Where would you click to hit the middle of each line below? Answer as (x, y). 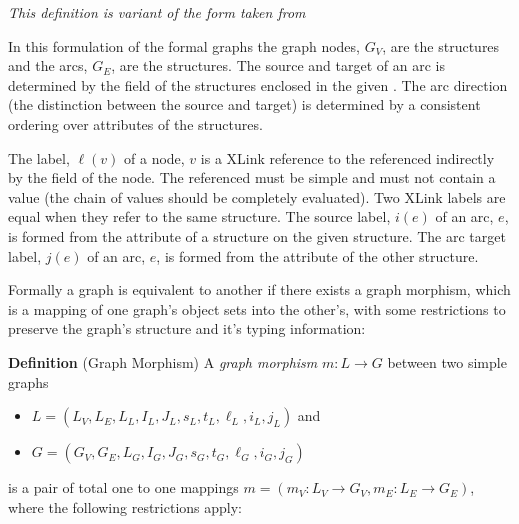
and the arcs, (48, 65)
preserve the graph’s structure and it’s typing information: (187, 328)
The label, (39, 157)
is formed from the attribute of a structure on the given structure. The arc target (257, 235)
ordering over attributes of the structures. (135, 123)
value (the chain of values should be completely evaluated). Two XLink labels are (257, 196)
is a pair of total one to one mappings (123, 487)
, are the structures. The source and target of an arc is (278, 65)
